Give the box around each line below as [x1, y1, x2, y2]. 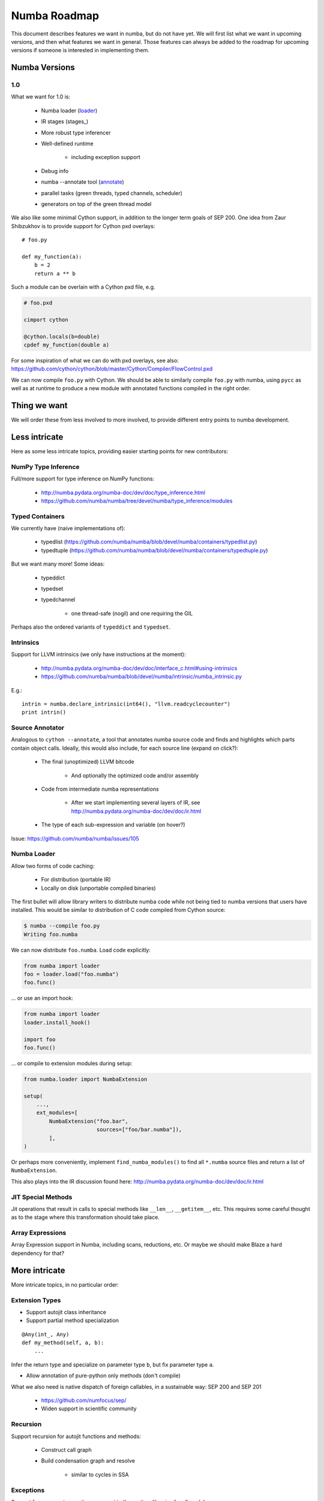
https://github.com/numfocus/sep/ [41, 1397, 127, 1404]
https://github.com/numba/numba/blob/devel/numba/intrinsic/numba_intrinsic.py [41, 673, 242, 680]
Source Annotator [11, 723, 65, 732]
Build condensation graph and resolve [41, 1457, 135, 1464]
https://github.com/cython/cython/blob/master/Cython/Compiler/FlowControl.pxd [11, 365, 213, 372]
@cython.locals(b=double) [23, 333, 100, 340]
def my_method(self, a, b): [22, 1339, 104, 1346]
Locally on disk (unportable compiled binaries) [41, 884, 156, 892]
